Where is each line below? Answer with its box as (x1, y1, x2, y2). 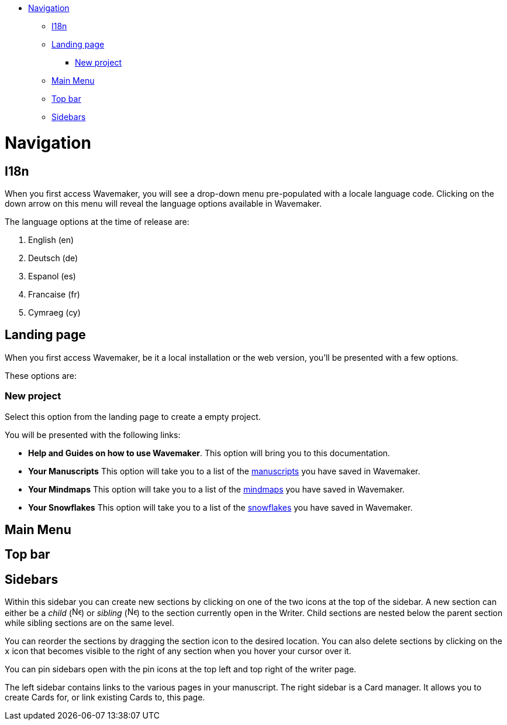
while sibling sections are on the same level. (5, 618, 174, 628)
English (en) (28, 234, 74, 245)
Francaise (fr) (28, 289, 80, 299)
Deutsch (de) (28, 252, 78, 263)
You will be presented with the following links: (5, 429, 181, 440)
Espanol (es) (28, 271, 76, 281)
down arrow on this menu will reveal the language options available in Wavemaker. (5, 198, 322, 208)
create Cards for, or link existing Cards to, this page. (5, 692, 205, 703)
